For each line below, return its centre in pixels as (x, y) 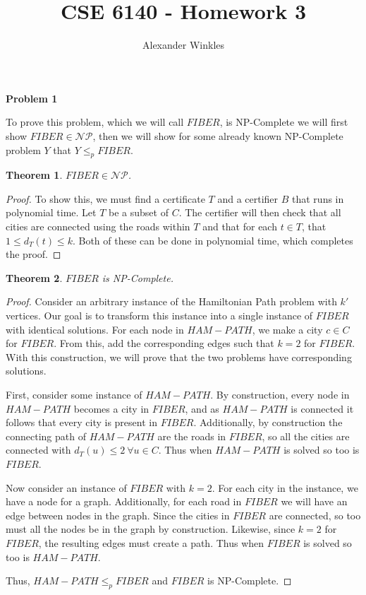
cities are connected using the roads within (98, 226)
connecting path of (46, 436)
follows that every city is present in (81, 422)
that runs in (318, 198)
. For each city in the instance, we (285, 487)
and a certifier (248, 198)
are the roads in (192, 436)
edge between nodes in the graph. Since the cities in (118, 515)
